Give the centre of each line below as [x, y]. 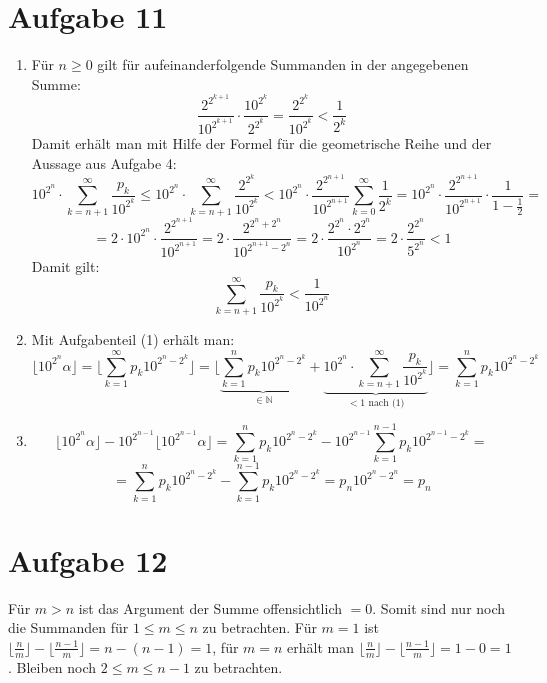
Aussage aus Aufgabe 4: [104, 162]
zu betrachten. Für [259, 627]
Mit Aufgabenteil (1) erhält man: [133, 339]
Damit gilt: [65, 266]
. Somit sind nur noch [439, 607]
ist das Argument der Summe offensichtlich [210, 607]
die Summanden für [68, 627]
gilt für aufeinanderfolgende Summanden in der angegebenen [283, 64]
